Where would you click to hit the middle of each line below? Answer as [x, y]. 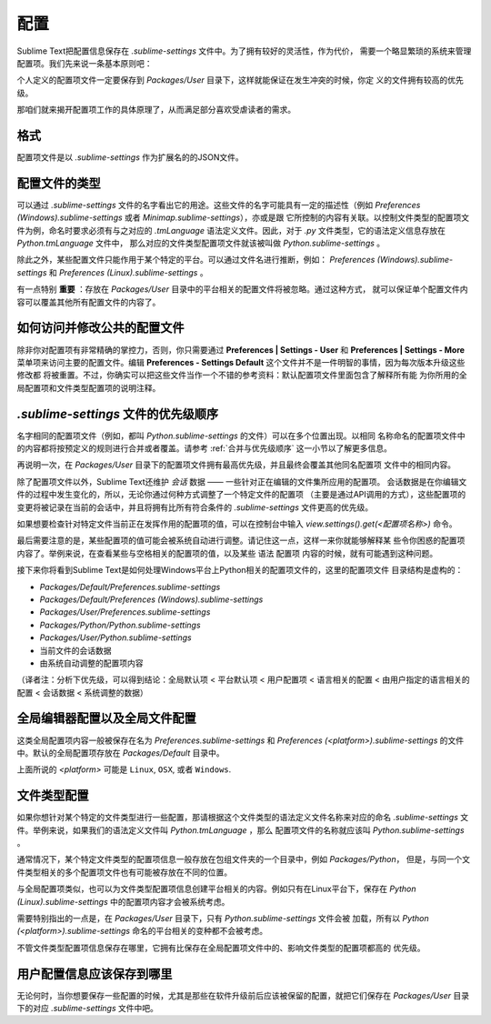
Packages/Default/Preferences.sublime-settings [130, 587]
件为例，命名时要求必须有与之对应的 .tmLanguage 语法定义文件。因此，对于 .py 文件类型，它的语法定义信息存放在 [231, 230]
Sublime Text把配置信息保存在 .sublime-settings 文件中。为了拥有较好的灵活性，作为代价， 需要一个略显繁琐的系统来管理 [244, 51]
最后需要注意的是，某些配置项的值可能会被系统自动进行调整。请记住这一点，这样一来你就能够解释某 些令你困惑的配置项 [241, 540]
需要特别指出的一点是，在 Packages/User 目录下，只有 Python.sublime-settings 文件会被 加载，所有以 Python [223, 918]
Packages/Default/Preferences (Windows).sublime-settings [151, 599]
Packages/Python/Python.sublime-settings [120, 625]
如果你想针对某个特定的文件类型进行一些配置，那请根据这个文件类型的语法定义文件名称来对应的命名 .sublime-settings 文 [242, 818]
